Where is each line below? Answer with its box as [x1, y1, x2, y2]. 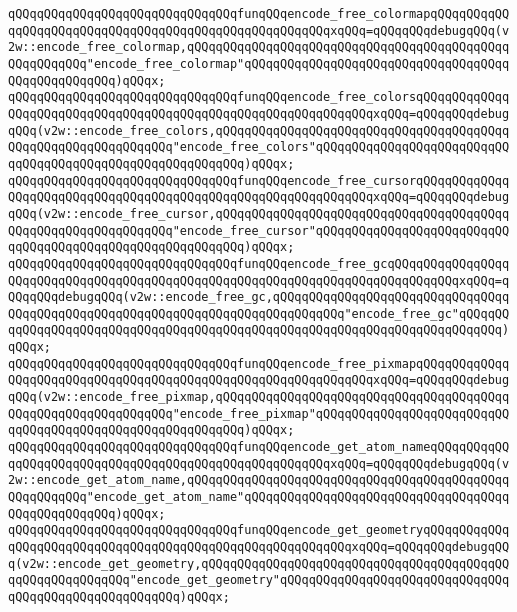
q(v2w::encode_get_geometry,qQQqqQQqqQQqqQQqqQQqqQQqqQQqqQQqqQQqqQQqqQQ [8, 556, 510, 571]
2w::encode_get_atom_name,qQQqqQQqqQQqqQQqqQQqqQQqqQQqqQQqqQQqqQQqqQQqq [8, 473, 510, 488]
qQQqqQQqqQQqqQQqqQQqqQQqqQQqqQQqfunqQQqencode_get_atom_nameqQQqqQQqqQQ [8, 440, 510, 455]
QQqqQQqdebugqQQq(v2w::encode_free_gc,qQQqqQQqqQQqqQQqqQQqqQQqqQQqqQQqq [8, 290, 510, 305]
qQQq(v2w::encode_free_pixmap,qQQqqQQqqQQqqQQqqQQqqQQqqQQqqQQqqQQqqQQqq [8, 390, 510, 405]
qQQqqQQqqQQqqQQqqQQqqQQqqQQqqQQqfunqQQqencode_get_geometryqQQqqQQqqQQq [8, 523, 510, 538]
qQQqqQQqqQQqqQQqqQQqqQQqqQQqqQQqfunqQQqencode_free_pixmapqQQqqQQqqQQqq [8, 356, 510, 371]
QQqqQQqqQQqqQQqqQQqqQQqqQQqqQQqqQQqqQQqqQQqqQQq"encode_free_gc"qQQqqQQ [8, 306, 510, 321]
